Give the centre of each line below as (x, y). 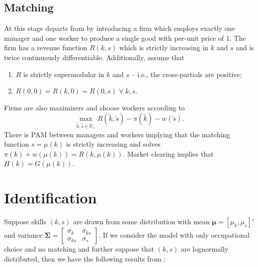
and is (245, 47)
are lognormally (205, 249)
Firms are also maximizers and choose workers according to (94, 107)
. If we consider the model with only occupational (174, 235)
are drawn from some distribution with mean (141, 222)
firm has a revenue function (46, 47)
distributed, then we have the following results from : (85, 258)
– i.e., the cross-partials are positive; (187, 74)
